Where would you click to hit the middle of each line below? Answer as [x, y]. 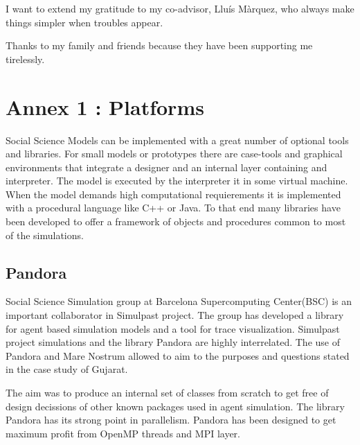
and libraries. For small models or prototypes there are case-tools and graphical [174, 154]
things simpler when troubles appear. [84, 22]
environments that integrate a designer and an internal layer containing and [166, 167]
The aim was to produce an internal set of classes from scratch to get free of [167, 393]
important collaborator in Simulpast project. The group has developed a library [175, 315]
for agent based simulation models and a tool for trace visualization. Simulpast [173, 328]
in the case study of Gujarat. [67, 369]
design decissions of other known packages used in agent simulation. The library [175, 406]
